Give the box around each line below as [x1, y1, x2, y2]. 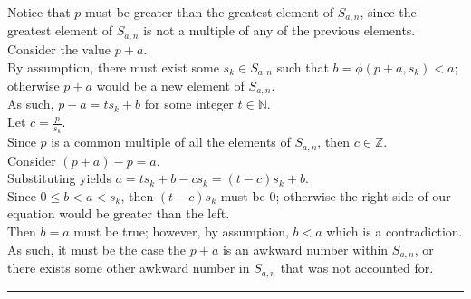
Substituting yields [7, 169, 111, 188]
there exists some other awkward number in [7, 258, 250, 277]
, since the [360, 3, 417, 21]
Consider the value [7, 39, 111, 58]
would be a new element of [96, 75, 245, 94]
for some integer [144, 94, 234, 113]
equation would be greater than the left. [7, 204, 230, 223]
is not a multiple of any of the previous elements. [143, 21, 416, 40]
